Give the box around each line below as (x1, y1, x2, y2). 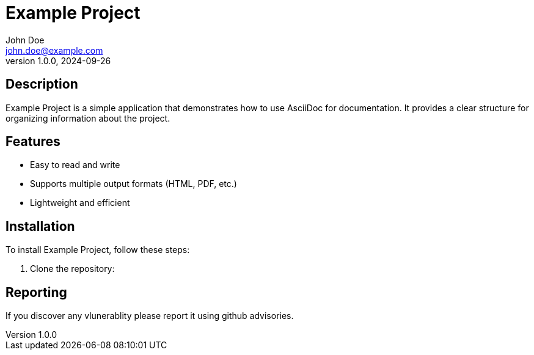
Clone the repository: (30, 263, 115, 274)
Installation (5, 218, 75, 234)
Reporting (5, 284, 67, 300)
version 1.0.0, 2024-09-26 (5, 55, 111, 66)
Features (5, 134, 60, 150)
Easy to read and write (30, 159, 120, 170)
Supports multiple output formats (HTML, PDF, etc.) (30, 178, 237, 189)
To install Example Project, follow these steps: (5, 244, 190, 255)
